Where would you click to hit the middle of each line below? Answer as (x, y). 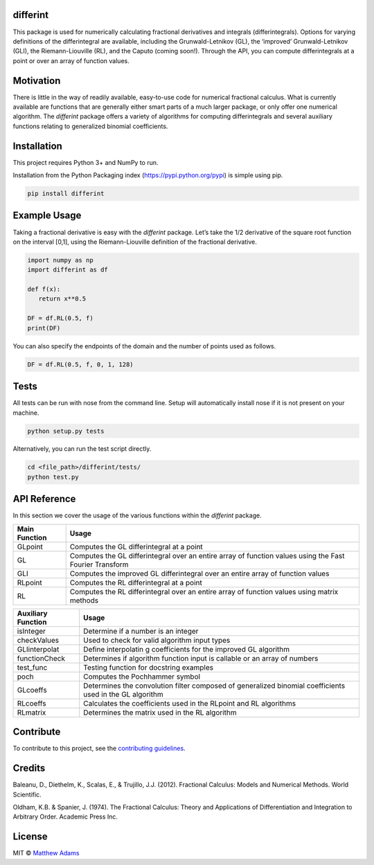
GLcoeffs (32, 690)
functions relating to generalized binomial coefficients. (90, 126)
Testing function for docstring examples (149, 667)
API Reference (44, 499)
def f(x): (44, 289)
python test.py (53, 477)
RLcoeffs (32, 703)
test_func (32, 667)
